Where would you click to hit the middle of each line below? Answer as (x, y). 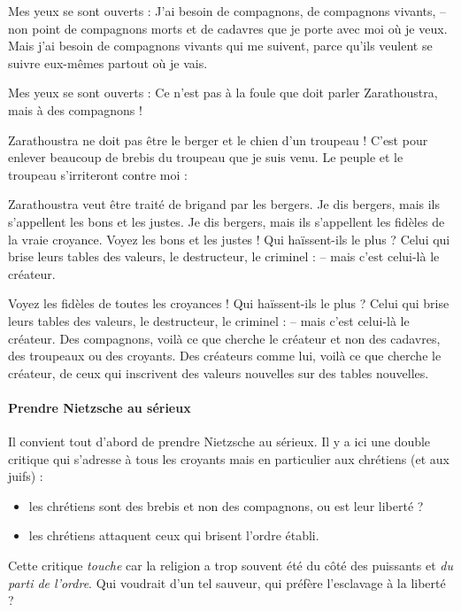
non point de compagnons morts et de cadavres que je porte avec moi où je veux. (228, 28)
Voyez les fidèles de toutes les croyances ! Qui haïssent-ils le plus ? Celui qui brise (229, 303)
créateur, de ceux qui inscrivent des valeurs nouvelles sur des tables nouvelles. (219, 372)
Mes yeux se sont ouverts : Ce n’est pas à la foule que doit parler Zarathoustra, (223, 93)
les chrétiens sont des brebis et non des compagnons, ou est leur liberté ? (226, 505)
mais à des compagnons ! (75, 109)
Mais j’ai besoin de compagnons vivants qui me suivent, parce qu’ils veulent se (220, 46)
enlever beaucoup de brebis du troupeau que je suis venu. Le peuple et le (206, 157)
